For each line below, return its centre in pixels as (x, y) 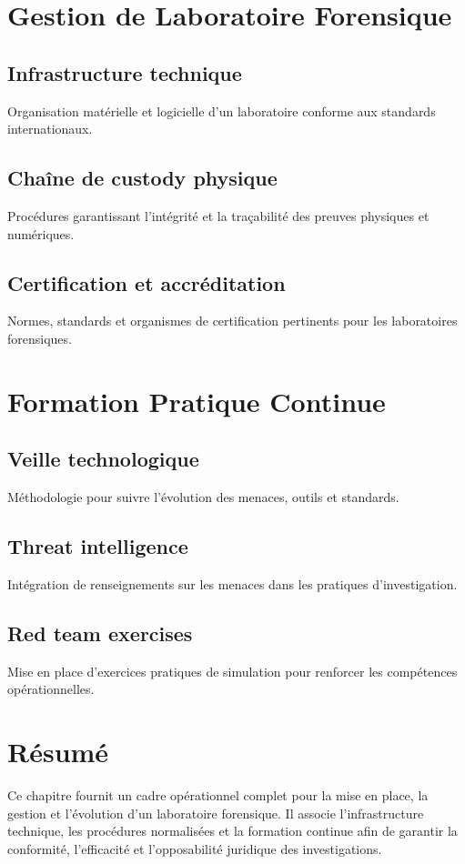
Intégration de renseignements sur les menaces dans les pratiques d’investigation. (232, 583)
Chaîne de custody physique (142, 178)
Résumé (58, 752)
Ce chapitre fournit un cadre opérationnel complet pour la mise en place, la (218, 795)
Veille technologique (103, 459)
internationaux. (50, 129)
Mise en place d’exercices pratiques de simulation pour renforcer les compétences (232, 671)
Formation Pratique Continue (197, 401)
